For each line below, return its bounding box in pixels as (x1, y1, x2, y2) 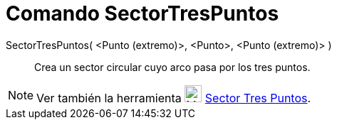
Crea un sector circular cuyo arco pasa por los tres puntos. (34, 60, 311, 73)
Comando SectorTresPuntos (6, 1, 279, 26)
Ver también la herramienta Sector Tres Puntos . (36, 90, 311, 105)
